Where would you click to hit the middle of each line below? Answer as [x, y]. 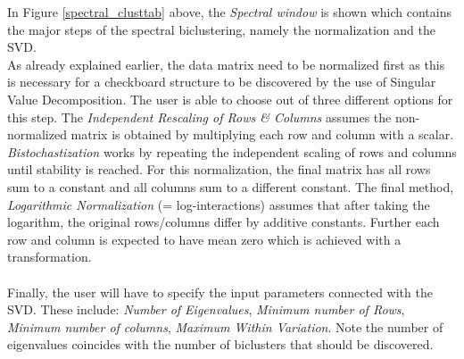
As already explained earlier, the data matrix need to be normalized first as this [226, 64]
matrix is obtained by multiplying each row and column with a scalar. [262, 134]
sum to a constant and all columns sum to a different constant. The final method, [231, 186]
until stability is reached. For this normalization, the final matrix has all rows [219, 169]
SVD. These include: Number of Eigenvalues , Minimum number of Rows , [206, 309]
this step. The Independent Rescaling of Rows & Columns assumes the [199, 117]
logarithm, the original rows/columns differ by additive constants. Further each [224, 222]
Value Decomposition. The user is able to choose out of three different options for [230, 99]
